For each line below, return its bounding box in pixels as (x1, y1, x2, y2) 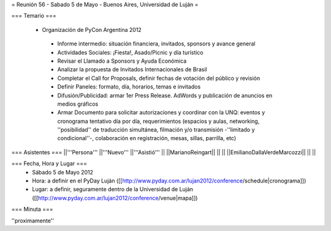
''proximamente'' (11, 217, 55, 224)
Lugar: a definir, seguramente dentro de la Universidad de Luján (32, 186, 193, 193)
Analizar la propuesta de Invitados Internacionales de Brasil (57, 66, 208, 73)
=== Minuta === (11, 206, 53, 213)
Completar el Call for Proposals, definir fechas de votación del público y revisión (57, 74, 261, 82)
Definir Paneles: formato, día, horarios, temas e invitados (57, 83, 201, 90)
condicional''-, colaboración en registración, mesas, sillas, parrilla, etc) (57, 135, 236, 142)
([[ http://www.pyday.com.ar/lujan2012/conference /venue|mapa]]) (32, 194, 198, 202)
